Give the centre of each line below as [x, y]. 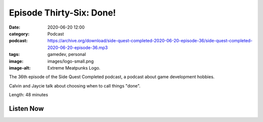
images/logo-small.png [71, 61]
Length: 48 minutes [28, 95]
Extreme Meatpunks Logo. [74, 68]
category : [19, 34]
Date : [15, 27]
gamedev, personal [67, 54]
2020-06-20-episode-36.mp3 [78, 47]
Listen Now [26, 109]
